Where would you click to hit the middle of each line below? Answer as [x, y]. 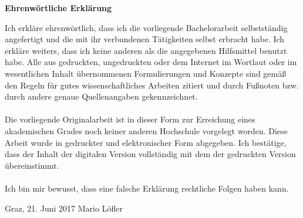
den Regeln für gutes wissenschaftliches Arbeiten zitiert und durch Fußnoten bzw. [152, 85]
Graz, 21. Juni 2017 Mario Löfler [64, 208]
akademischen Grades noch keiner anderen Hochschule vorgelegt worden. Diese [146, 130]
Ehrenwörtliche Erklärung [58, 8]
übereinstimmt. [32, 165]
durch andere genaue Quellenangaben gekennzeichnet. [101, 96]
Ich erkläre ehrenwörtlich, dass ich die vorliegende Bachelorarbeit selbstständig [146, 27]
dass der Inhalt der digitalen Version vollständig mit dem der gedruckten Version [150, 154]
